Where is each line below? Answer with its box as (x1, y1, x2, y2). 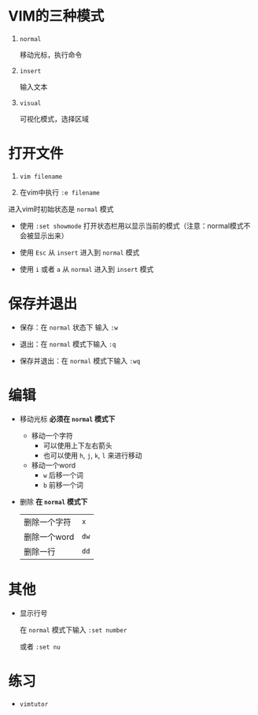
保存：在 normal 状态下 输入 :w (19, 322, 118, 332)
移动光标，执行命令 (19, 50, 83, 59)
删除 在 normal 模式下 (19, 497, 88, 506)
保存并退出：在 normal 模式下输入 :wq (19, 356, 141, 365)
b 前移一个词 (42, 480, 84, 490)
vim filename (19, 173, 63, 181)
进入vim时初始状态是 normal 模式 (8, 204, 114, 214)
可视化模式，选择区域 (19, 114, 89, 123)
